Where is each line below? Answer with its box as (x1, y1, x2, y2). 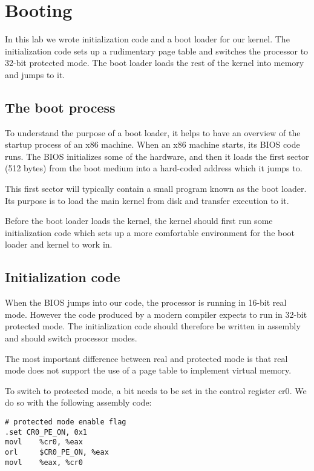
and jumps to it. (5, 68, 65, 81)
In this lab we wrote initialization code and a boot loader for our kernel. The (5, 33, 290, 45)
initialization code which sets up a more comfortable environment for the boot (5, 226, 295, 239)
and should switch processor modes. (5, 332, 137, 344)
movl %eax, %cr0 (5, 458, 83, 467)
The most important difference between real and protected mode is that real (5, 352, 288, 364)
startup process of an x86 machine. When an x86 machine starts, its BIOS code (5, 138, 300, 151)
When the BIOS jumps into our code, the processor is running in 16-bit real (5, 296, 287, 309)
